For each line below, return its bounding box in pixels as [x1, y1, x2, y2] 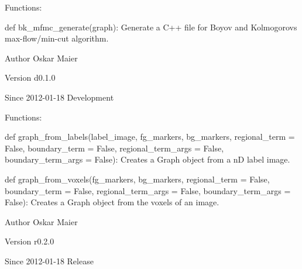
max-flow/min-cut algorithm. [5, 32, 109, 44]
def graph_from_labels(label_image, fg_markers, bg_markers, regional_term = [5, 130, 295, 143]
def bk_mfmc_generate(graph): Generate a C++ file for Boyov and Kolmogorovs [5, 20, 297, 33]
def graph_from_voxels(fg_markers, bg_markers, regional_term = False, [5, 173, 270, 185]
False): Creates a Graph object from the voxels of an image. [5, 196, 219, 208]
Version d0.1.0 [5, 71, 56, 84]
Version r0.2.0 [5, 235, 54, 247]
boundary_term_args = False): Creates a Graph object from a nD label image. [5, 153, 290, 165]
